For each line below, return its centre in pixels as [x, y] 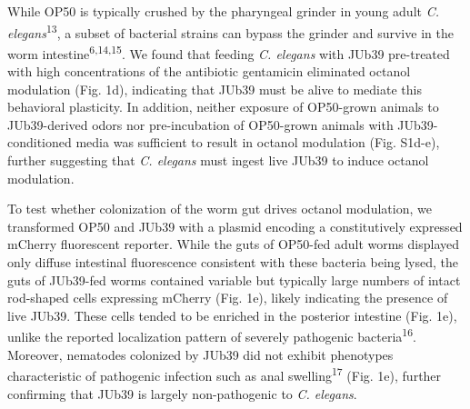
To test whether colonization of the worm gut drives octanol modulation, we [220, 209]
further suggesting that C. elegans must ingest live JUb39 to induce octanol [218, 160]
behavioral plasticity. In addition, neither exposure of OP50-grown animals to [223, 107]
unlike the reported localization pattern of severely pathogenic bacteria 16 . [212, 335]
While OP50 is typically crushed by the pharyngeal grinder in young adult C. [223, 11]
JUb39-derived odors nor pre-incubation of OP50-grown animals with [200, 124]
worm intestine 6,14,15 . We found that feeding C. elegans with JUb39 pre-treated [229, 52]
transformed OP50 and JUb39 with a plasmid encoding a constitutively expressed [235, 226]
